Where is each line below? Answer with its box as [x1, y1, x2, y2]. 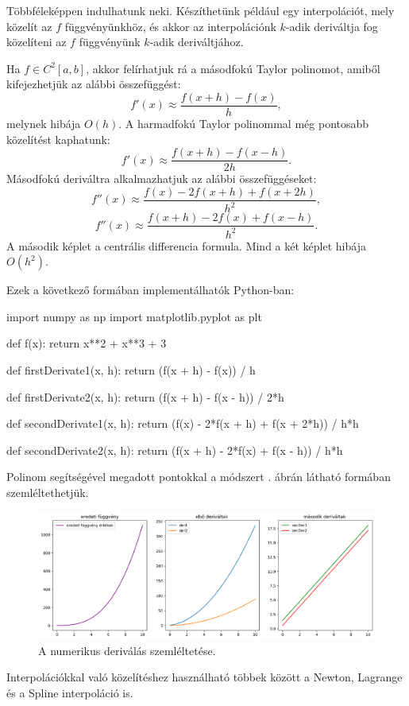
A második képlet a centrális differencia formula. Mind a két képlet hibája [6, 237, 366, 254]
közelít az [6, 17, 52, 34]
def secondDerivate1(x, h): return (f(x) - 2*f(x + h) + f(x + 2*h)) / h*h [6, 415, 359, 432]
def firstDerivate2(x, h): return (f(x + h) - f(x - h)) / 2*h [6, 388, 284, 405]
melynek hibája [6, 115, 81, 132]
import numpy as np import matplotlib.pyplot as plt [6, 308, 262, 324]
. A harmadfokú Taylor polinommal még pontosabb [118, 115, 369, 132]
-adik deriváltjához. [149, 33, 244, 50]
